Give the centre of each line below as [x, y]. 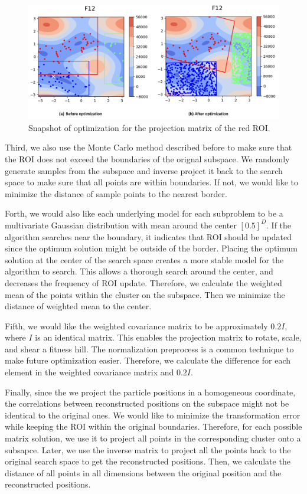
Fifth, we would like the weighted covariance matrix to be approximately [136, 325]
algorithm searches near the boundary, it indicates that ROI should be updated [148, 236]
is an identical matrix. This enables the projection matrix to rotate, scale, [168, 337]
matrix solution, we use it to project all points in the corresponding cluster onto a [153, 438]
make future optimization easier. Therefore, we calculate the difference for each [148, 360]
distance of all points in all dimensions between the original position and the [143, 472]
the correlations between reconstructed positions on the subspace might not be [147, 403]
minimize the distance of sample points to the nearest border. [116, 193]
